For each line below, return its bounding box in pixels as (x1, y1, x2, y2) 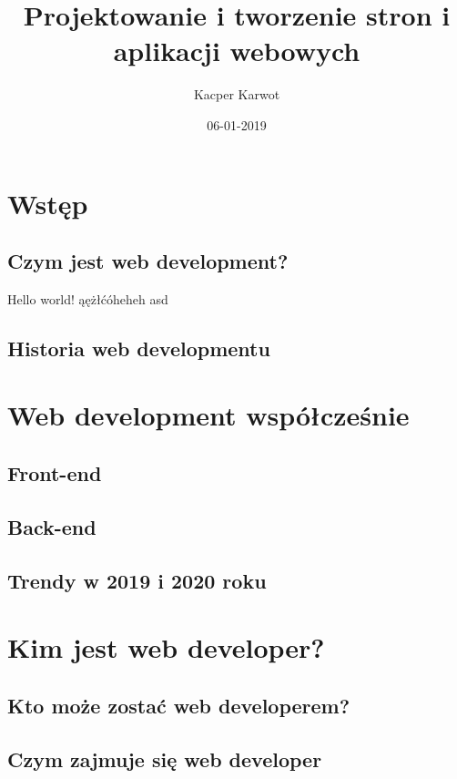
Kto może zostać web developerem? (7, 691, 350, 719)
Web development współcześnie (7, 396, 410, 434)
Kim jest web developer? (7, 629, 325, 666)
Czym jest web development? (7, 247, 289, 275)
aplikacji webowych (113, 32, 361, 69)
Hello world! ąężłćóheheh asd (7, 289, 168, 308)
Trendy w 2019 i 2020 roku (7, 566, 267, 594)
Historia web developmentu (7, 333, 270, 362)
